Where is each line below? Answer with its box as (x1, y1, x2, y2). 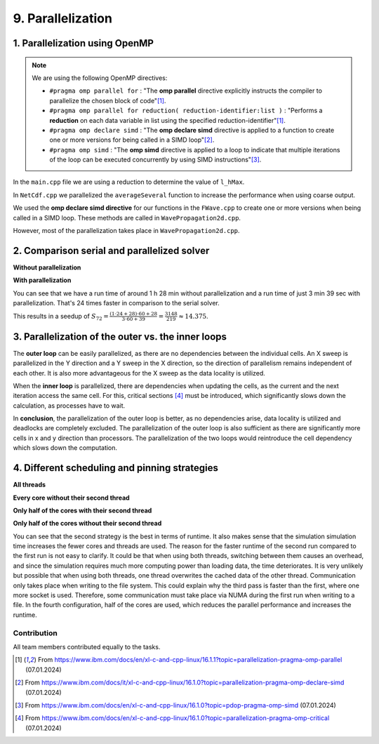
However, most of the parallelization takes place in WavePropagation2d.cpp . (13, 227, 240, 235)
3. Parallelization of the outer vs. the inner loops (13, 331, 227, 343)
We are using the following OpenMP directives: (32, 74, 168, 82)
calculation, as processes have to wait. (13, 401, 126, 410)
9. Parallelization (13, 11, 112, 26)
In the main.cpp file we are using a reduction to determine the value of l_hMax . (13, 178, 245, 186)
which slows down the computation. (13, 444, 118, 452)
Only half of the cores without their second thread (13, 519, 162, 528)
